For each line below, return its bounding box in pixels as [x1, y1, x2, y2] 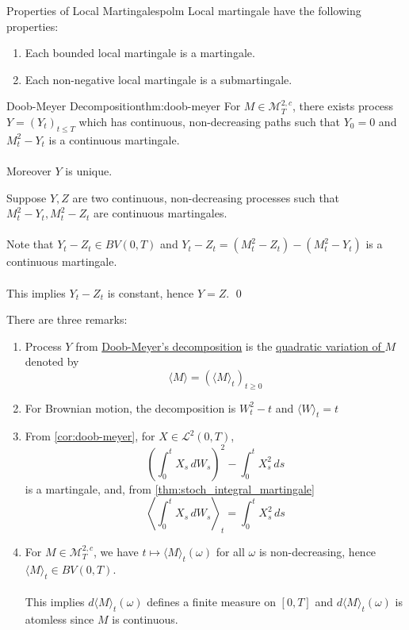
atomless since [25, 610, 94, 627]
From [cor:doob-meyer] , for [25, 428, 155, 444]
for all [216, 543, 245, 559]
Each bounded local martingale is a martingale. [25, 44, 255, 61]
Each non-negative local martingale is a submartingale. [25, 71, 292, 87]
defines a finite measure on [147, 594, 276, 610]
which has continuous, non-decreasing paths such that [78, 113, 341, 129]
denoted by [25, 353, 79, 370]
